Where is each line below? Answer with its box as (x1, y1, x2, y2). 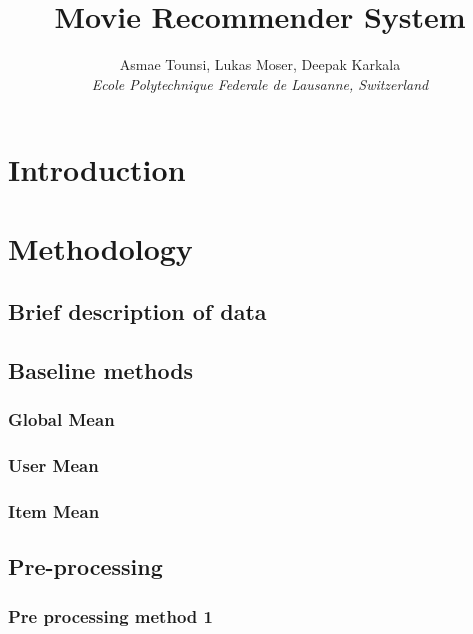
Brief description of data (8, 296, 267, 327)
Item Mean (8, 499, 100, 524)
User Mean (8, 453, 99, 478)
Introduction (8, 149, 186, 190)
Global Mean (8, 407, 115, 432)
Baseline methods (8, 355, 194, 386)
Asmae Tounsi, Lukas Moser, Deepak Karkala (119, 54, 401, 75)
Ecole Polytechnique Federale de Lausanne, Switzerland (91, 73, 429, 94)
